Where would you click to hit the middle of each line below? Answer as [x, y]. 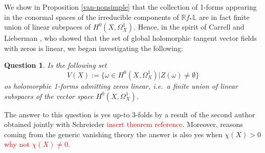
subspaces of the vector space [49, 96]
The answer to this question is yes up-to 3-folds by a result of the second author [130, 114]
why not [17, 144]
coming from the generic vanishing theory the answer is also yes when [113, 134]
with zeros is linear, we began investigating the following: [94, 48]
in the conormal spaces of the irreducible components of [92, 17]
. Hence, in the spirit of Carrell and [189, 27]
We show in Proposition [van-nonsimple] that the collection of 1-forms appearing [130, 7]
